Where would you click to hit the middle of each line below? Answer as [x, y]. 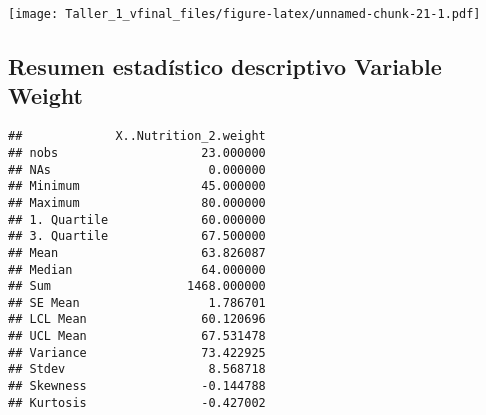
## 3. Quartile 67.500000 [137, 236]
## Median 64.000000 [137, 269]
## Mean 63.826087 [137, 252]
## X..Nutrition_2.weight [137, 136]
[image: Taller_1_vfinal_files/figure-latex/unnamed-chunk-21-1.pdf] [244, 14]
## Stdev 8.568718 [137, 369]
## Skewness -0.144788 [137, 386]
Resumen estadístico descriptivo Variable [225, 66]
